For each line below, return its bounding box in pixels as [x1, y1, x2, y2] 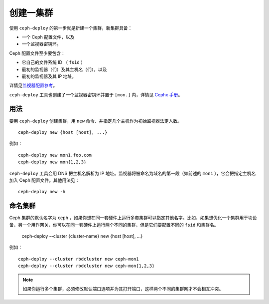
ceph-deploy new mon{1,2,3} [18, 159, 87, 165]
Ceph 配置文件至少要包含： [9, 50, 66, 56]
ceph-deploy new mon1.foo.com [18, 152, 92, 158]
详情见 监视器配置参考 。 [9, 82, 57, 88]
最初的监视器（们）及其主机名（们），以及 [21, 66, 107, 72]
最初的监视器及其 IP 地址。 [21, 73, 77, 79]
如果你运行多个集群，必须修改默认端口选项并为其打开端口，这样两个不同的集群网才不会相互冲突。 [22, 286, 224, 292]
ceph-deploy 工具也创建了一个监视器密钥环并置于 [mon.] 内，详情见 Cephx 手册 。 [9, 91, 183, 97]
